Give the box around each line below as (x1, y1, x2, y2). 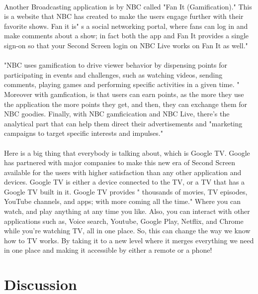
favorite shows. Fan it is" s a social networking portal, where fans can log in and (4, 20, 248, 31)
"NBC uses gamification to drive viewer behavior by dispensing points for (4, 60, 227, 70)
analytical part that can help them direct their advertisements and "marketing (4, 118, 243, 128)
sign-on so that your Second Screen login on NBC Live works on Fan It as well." (4, 40, 248, 50)
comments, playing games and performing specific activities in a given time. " (4, 79, 240, 90)
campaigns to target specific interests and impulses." (4, 128, 163, 138)
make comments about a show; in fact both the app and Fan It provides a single (4, 30, 249, 41)
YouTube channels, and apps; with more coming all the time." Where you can (4, 196, 241, 206)
